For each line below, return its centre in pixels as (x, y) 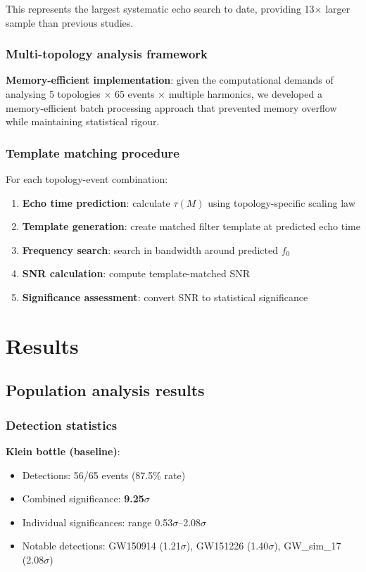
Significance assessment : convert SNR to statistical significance (165, 297)
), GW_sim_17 (308, 546)
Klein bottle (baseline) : (63, 451)
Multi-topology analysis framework (107, 54)
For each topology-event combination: (87, 179)
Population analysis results (105, 390)
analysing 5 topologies (53, 94)
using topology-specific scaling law (282, 202)
